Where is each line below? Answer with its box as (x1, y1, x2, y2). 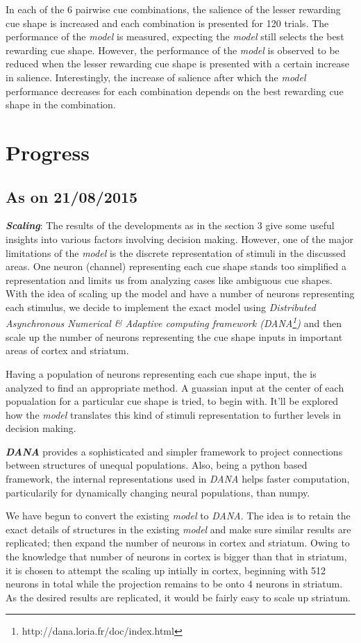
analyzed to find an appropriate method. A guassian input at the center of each (6, 380, 344, 394)
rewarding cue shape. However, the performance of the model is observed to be (6, 42, 339, 57)
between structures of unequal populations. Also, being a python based (6, 458, 308, 472)
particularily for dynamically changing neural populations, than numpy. (6, 485, 310, 499)
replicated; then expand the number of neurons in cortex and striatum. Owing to (6, 535, 350, 550)
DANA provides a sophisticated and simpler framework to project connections (6, 444, 343, 458)
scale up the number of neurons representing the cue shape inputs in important (6, 329, 343, 344)
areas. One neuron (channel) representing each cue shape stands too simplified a (6, 259, 346, 274)
